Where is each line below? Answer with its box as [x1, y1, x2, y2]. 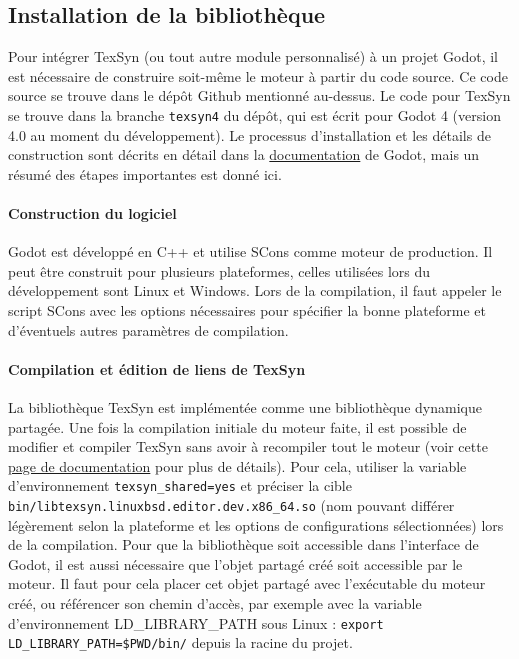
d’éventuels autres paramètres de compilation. [8, 319, 289, 340]
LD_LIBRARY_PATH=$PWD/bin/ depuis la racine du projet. [8, 632, 353, 653]
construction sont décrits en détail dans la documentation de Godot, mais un [8, 144, 480, 165]
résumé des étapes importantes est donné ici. [8, 163, 282, 184]
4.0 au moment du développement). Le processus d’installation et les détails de [8, 124, 491, 145]
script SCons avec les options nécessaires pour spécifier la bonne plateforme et [8, 300, 486, 320]
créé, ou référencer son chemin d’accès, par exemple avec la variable [8, 593, 422, 614]
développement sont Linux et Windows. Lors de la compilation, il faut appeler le [8, 280, 502, 301]
